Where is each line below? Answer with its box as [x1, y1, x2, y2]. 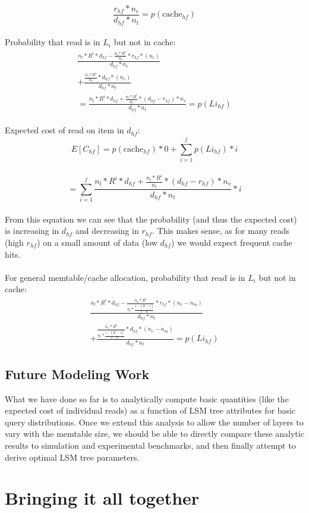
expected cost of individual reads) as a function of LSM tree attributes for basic [5, 404, 296, 417]
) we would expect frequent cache [171, 236, 292, 249]
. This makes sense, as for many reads [152, 224, 290, 237]
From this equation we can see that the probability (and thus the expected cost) [5, 212, 297, 225]
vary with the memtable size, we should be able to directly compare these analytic [5, 427, 304, 440]
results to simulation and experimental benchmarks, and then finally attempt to [5, 439, 296, 451]
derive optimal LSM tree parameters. [5, 451, 140, 463]
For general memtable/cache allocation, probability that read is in [5, 271, 245, 283]
